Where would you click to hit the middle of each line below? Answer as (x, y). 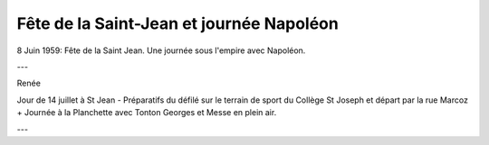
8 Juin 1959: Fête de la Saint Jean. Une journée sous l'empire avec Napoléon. (161, 50)
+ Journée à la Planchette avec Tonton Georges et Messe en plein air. (147, 113)
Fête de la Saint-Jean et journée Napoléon (177, 23)
